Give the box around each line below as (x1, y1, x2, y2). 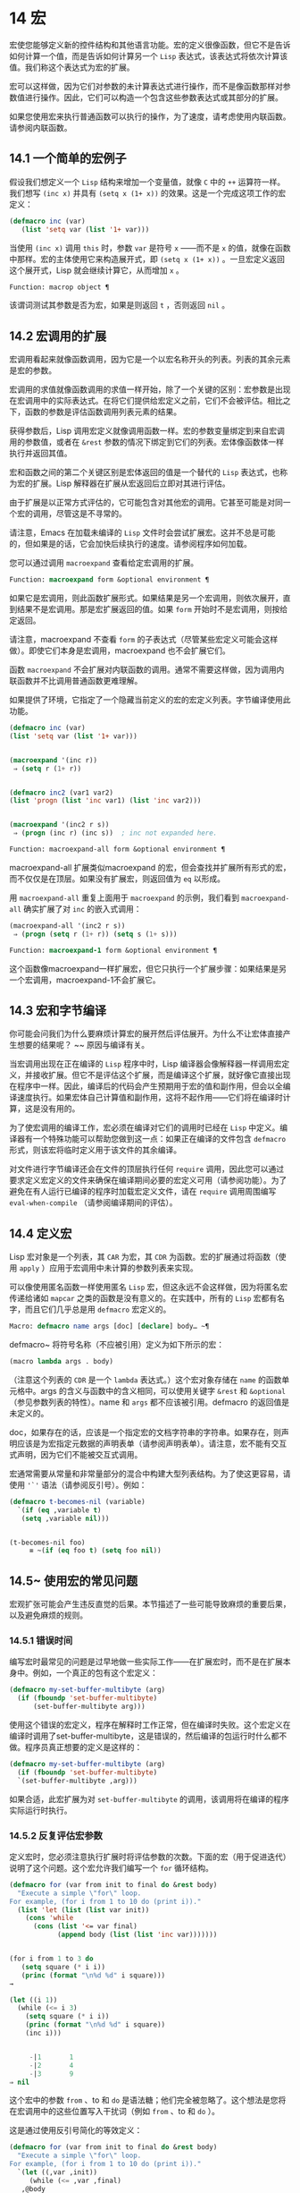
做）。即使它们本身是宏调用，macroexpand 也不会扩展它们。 (9, 645, 230, 656)
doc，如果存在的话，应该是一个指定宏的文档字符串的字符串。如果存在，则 (9, 1426, 281, 1437)
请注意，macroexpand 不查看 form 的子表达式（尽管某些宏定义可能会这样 (9, 634, 279, 645)
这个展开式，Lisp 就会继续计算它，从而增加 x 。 (9, 265, 185, 276)
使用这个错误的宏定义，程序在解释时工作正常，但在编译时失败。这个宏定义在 (9, 1720, 291, 1730)
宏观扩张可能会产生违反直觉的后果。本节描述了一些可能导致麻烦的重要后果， (9, 1599, 291, 1610)
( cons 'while (25, 1914, 74, 1923)
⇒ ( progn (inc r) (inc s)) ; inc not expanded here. (12, 829, 218, 837)
